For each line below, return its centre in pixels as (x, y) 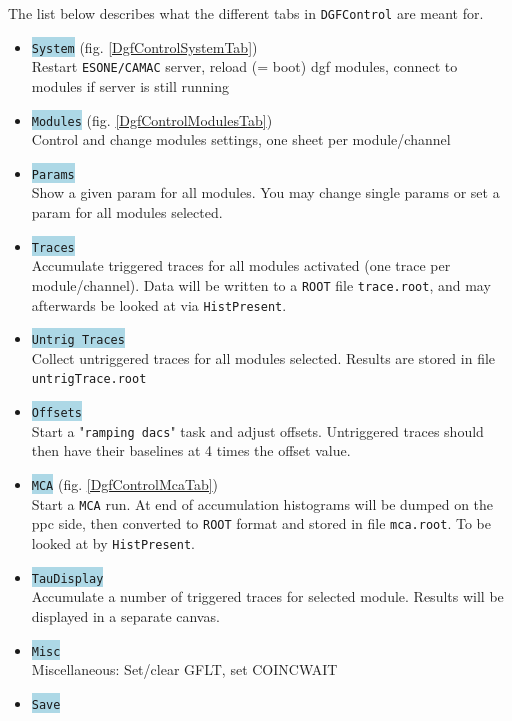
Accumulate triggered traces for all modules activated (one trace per (241, 265)
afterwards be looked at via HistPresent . (159, 304)
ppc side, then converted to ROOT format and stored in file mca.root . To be (261, 523)
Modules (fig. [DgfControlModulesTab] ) (152, 119)
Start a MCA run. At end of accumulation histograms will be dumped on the (262, 503)
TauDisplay (67, 578)
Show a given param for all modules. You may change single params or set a (265, 192)
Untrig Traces (78, 340)
